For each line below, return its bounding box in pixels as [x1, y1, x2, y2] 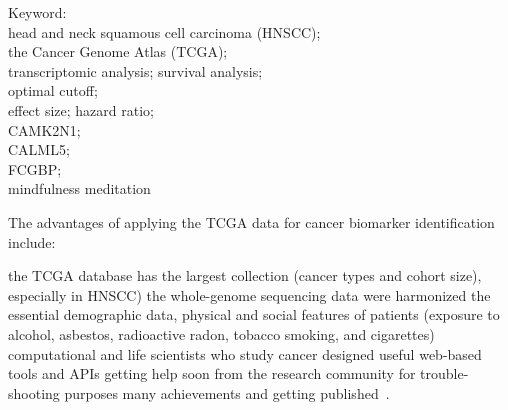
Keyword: [8, 2, 67, 22]
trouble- [420, 363, 469, 384]
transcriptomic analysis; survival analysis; [8, 60, 263, 81]
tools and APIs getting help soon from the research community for [8, 363, 416, 384]
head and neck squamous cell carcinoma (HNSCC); [8, 21, 321, 42]
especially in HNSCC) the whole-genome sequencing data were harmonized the [8, 284, 491, 305]
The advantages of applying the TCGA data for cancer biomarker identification [8, 211, 495, 232]
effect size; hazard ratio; [8, 99, 154, 120]
